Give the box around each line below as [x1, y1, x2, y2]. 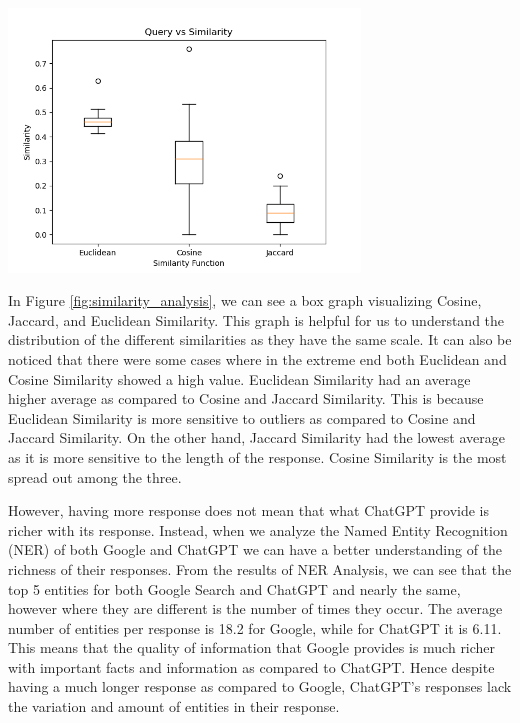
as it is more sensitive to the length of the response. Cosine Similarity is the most [8, 446, 507, 467]
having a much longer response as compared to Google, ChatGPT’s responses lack [8, 676, 512, 697]
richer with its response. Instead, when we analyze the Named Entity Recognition [8, 519, 508, 540]
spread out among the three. [8, 466, 182, 487]
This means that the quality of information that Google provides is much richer [8, 637, 496, 658]
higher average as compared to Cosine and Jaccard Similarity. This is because [8, 388, 484, 409]
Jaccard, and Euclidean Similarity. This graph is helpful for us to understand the [8, 309, 505, 330]
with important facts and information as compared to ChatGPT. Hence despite [8, 656, 495, 677]
